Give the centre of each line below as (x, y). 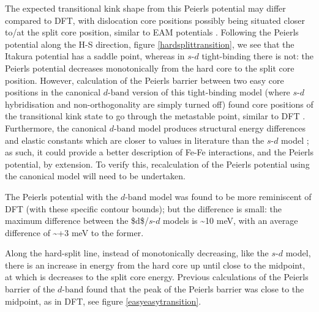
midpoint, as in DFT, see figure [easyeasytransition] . (103, 301)
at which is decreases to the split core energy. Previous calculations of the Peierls (157, 277)
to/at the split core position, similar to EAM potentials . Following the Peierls (152, 32)
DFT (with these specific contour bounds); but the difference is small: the (143, 208)
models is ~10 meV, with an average (231, 221)
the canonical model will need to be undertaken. (95, 176)
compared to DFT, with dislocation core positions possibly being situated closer (155, 20)
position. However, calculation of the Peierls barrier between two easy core (144, 80)
